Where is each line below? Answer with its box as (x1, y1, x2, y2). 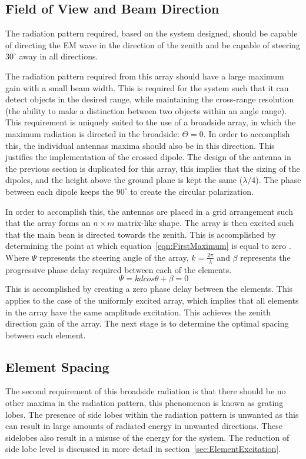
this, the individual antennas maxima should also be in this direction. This (5, 139, 275, 151)
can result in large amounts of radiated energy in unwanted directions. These (5, 420, 283, 432)
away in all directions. (19, 50, 98, 62)
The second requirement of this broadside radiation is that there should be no (5, 385, 286, 397)
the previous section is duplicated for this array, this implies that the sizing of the (5, 162, 300, 174)
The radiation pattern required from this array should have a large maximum (5, 69, 284, 82)
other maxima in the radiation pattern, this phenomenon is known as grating (5, 397, 284, 409)
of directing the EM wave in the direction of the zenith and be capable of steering (5, 38, 300, 51)
